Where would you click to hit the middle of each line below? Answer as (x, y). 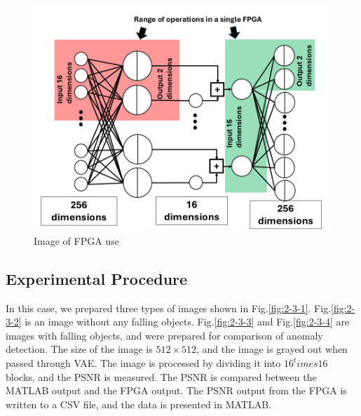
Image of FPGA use (76, 240)
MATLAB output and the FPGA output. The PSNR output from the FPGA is (176, 390)
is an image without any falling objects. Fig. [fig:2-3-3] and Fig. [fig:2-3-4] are (187, 322)
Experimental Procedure (97, 278)
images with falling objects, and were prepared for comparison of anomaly (164, 335)
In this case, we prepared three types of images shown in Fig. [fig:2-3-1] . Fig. (169, 308)
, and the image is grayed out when (272, 349)
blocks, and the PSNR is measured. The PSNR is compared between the (161, 376)
